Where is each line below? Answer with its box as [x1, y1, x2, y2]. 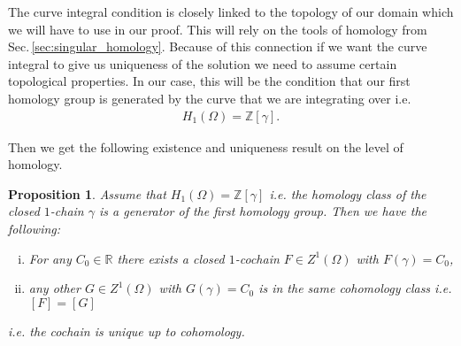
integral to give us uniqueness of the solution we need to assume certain [8, 54, 397, 73]
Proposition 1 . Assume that [8, 184, 166, 203]
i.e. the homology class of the [269, 184, 426, 203]
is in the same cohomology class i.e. [258, 279, 452, 297]
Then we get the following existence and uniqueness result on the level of [8, 137, 403, 156]
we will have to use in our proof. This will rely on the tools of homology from [8, 19, 427, 38]
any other [28, 279, 81, 297]
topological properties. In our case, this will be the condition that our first [8, 72, 411, 90]
